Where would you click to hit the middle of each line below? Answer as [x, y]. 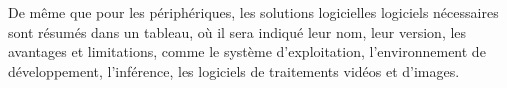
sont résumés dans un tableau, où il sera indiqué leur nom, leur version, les [237, 31]
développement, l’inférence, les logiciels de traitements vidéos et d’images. [234, 70]
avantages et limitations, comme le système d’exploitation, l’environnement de [247, 51]
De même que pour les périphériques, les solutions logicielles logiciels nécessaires [253, 12]
